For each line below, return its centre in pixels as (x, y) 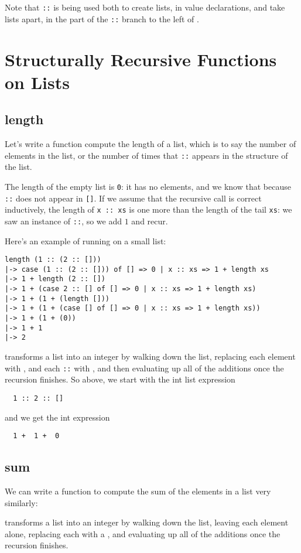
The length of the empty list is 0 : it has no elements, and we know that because (148, 186)
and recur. (150, 221)
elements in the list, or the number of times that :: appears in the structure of (146, 155)
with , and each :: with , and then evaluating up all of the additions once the (144, 368)
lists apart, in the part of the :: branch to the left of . (102, 18)
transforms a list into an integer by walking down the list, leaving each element (147, 522)
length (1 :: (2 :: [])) (53, 260)
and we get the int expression (57, 417)
